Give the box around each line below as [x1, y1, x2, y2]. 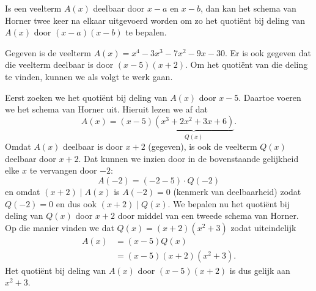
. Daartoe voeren [238, 90, 301, 103]
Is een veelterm [5, 2, 62, 14]
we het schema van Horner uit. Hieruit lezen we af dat [5, 103, 208, 116]
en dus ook [56, 197, 97, 210]
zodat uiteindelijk [230, 221, 296, 234]
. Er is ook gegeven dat [224, 46, 311, 59]
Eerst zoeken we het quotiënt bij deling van [5, 90, 167, 103]
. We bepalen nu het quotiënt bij [167, 197, 290, 210]
